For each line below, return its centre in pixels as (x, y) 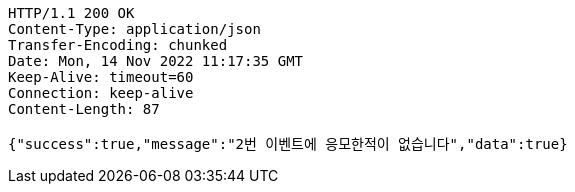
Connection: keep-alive (101, 93)
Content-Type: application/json (134, 29)
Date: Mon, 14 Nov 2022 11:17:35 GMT (156, 61)
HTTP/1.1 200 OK (71, 13)
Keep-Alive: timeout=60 (101, 77)
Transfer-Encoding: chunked (118, 45)
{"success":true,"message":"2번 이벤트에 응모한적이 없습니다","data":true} (288, 144)
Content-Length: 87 (84, 109)
